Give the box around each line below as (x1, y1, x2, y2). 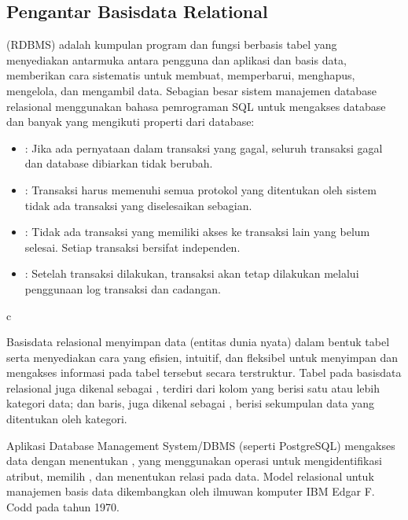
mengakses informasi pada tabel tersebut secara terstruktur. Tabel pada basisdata (6, 364, 402, 381)
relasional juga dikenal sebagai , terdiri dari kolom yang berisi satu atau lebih (6, 379, 380, 396)
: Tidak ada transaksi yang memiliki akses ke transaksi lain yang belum (24, 223, 370, 240)
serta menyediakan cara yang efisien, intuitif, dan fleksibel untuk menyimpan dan (6, 349, 399, 365)
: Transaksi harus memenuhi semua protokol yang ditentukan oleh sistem (24, 181, 377, 197)
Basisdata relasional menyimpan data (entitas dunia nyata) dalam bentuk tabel (6, 334, 390, 350)
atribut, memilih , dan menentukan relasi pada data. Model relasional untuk (6, 467, 374, 484)
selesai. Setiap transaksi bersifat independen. (24, 238, 241, 255)
